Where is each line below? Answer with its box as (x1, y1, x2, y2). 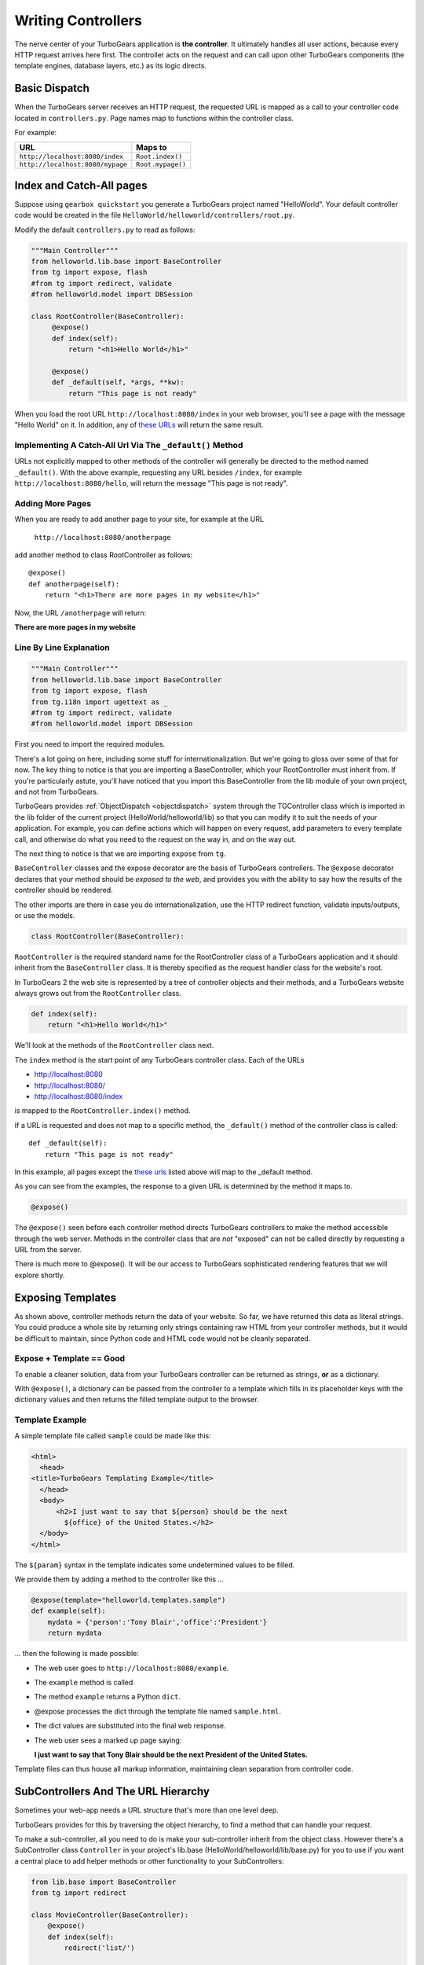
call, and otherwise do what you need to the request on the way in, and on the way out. (14, 834, 297, 844)
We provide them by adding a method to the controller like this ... (14, 1574, 224, 1584)
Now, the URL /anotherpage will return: (14, 608, 147, 617)
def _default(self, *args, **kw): (51, 378, 185, 387)
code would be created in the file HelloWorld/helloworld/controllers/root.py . (14, 211, 295, 220)
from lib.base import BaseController (31, 1877, 177, 1886)
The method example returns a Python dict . (34, 1692, 181, 1702)
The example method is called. (34, 1677, 135, 1687)
